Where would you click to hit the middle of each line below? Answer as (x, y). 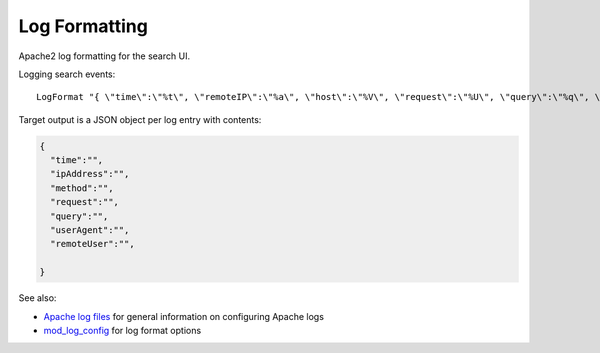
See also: (37, 298)
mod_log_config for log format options (122, 330)
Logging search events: (67, 74)
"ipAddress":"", (90, 174)
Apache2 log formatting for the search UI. (104, 56)
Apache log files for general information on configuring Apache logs (184, 316)
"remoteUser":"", (92, 244)
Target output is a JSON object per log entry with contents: (140, 119)
